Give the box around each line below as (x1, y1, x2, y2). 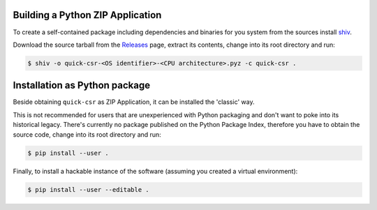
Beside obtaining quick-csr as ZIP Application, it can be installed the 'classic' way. (13, 98, 255, 106)
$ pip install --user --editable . (27, 186, 149, 193)
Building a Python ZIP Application (13, 9, 162, 21)
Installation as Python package (13, 80, 151, 91)
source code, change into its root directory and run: (13, 130, 162, 139)
